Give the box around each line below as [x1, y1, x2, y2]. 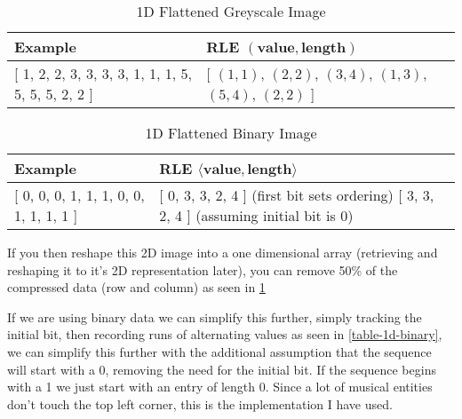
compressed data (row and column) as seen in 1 [7, 278, 266, 296]
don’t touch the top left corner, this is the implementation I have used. [7, 394, 393, 413]
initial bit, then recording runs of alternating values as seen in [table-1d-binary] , [7, 325, 442, 344]
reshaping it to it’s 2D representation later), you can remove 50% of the [7, 260, 398, 279]
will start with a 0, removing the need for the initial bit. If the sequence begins [7, 360, 436, 378]
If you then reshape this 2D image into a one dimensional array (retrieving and [7, 243, 438, 261]
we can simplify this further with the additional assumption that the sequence [7, 342, 432, 360]
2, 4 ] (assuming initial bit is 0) [159, 205, 354, 225]
